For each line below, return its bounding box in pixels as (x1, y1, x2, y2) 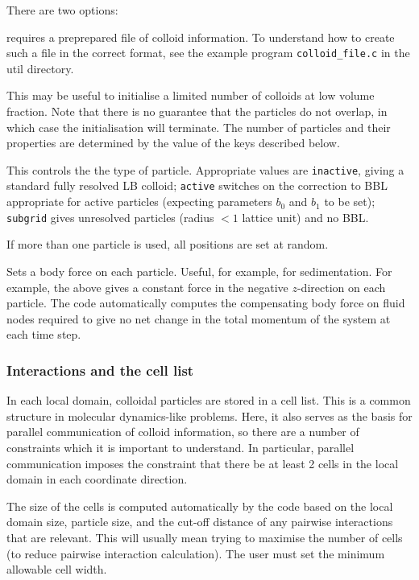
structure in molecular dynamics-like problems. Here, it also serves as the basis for (6, 407, 413, 424)
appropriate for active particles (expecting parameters (6, 193, 272, 210)
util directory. (6, 60, 74, 76)
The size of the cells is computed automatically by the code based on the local (6, 497, 393, 514)
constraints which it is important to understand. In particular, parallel (6, 438, 355, 455)
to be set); (324, 193, 375, 210)
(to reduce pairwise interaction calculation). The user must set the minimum (6, 545, 385, 561)
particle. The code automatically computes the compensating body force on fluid (6, 294, 405, 311)
